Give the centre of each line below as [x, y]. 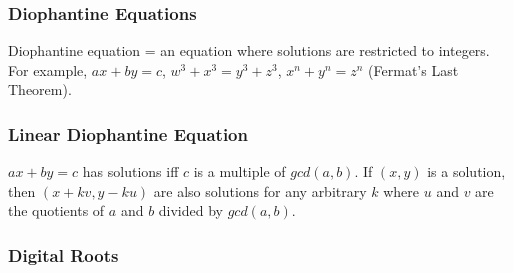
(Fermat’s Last [413, 69]
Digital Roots [63, 254]
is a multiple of [239, 171]
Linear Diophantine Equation [128, 133]
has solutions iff [130, 171]
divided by [190, 210]
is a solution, [466, 171]
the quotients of [56, 210]
